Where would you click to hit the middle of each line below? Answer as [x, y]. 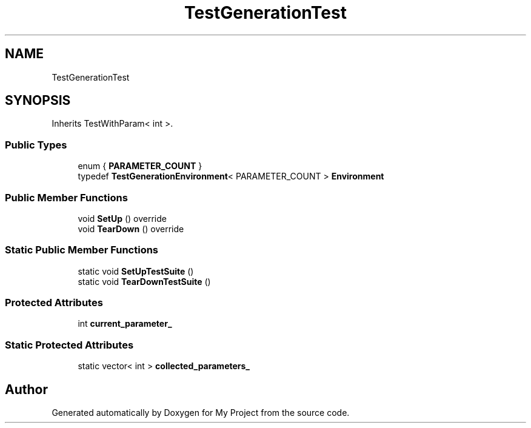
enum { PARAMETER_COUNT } [140, 166]
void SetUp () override [122, 218]
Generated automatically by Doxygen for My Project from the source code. [201, 413]
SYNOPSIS [38, 101]
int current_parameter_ [125, 324]
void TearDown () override [131, 229]
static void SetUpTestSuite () [136, 271]
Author [26, 389]
